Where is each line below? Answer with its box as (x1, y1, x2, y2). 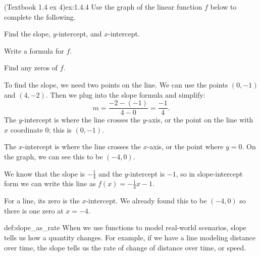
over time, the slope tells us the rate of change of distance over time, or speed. (4, 242, 246, 252)
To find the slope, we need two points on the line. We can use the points (4, 79, 228, 90)
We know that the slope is (4, 168, 85, 179)
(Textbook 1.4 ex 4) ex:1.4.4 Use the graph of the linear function (4, 2, 202, 12)
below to (210, 2, 237, 12)
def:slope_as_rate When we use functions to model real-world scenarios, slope (4, 222, 246, 233)
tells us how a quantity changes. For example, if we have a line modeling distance (4, 232, 255, 243)
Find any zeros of (4, 62, 58, 73)
